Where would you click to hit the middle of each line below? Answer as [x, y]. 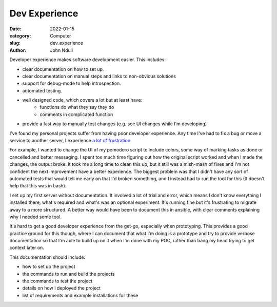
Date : [15, 29]
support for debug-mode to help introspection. [72, 83]
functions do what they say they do [77, 107]
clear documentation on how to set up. [63, 69]
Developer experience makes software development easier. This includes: [88, 60]
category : [20, 35]
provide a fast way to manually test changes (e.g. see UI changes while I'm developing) [115, 124]
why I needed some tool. [35, 217]
